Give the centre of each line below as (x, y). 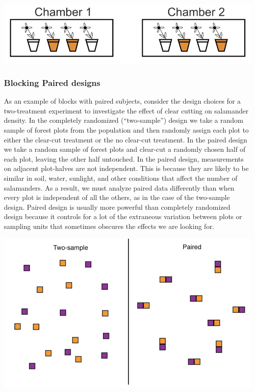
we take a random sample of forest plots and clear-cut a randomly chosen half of (125, 149)
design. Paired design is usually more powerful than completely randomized (117, 207)
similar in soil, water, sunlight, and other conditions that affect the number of (121, 178)
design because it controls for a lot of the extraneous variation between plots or (123, 216)
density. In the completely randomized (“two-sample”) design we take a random (124, 120)
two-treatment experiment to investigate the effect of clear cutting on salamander (126, 110)
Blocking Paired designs (52, 82)
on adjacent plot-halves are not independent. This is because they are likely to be (126, 168)
